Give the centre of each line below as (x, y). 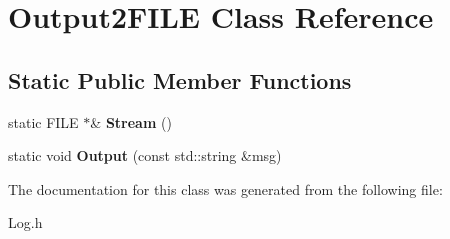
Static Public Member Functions (180, 79)
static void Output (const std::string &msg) (145, 155)
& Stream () (131, 121)
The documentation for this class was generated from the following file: (225, 188)
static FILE (43, 121)
